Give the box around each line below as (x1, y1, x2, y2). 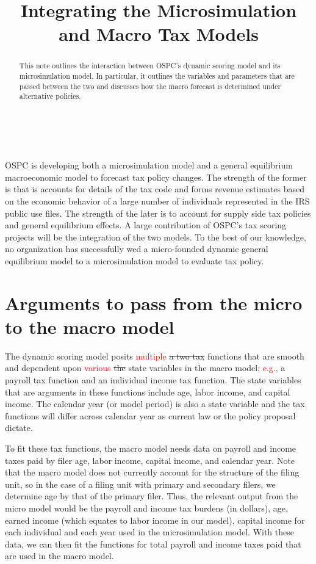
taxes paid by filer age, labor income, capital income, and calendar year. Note (5, 454, 295, 466)
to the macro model (5, 314, 174, 339)
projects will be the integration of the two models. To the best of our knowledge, (5, 230, 306, 243)
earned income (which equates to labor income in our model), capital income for (5, 513, 305, 526)
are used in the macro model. (5, 549, 114, 562)
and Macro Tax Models (59, 21, 259, 46)
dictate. (5, 421, 33, 434)
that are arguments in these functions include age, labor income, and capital (5, 385, 290, 398)
